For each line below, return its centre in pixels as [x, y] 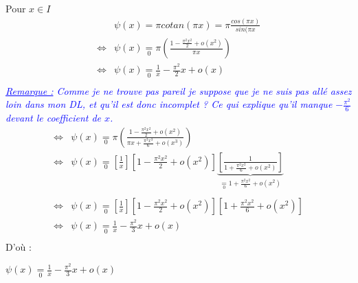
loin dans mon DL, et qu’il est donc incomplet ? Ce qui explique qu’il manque [169, 104]
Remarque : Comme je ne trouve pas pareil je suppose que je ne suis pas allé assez [179, 90]
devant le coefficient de [54, 118]
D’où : [19, 246]
